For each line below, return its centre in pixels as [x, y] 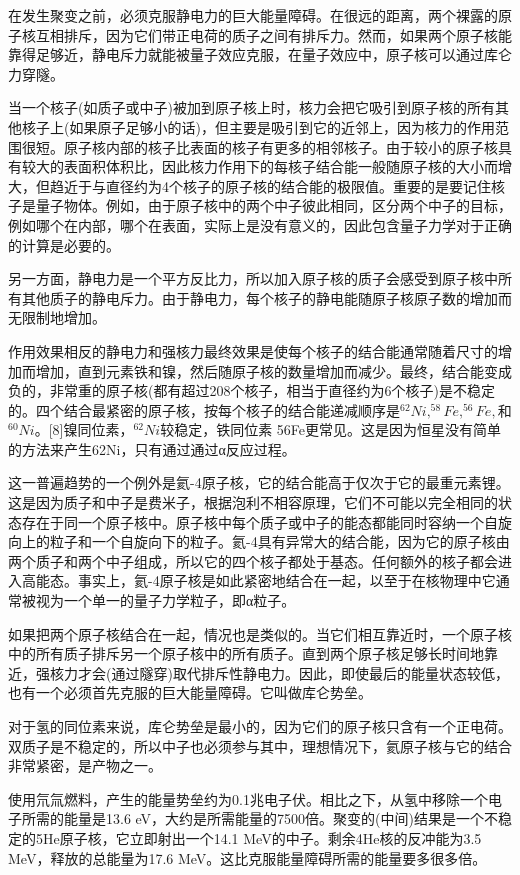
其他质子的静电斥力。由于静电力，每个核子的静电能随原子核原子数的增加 [259, 297]
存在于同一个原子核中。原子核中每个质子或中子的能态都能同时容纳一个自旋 [266, 521]
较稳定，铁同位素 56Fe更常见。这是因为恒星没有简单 [330, 429]
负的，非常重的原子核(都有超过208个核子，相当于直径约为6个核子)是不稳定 [251, 390]
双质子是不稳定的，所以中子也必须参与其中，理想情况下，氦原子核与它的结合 [260, 745]
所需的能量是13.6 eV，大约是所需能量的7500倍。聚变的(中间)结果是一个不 [259, 818]
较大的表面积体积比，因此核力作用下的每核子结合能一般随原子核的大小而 [259, 166]
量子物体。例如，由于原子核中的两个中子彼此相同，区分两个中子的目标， [273, 205]
